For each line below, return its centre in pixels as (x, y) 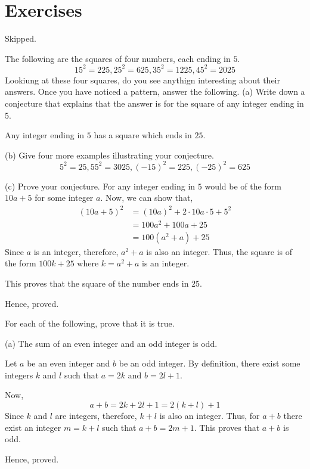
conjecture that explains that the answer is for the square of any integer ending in (154, 103)
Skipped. (21, 38)
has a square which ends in (143, 135)
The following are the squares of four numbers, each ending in (118, 58)
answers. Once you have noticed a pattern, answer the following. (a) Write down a (155, 91)
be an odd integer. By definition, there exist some (210, 363)
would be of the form (243, 186)
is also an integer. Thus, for (210, 416)
